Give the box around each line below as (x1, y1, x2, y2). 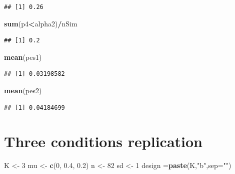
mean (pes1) (4, 51, 42, 62)
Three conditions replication (4, 131, 202, 152)
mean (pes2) (4, 85, 42, 95)
